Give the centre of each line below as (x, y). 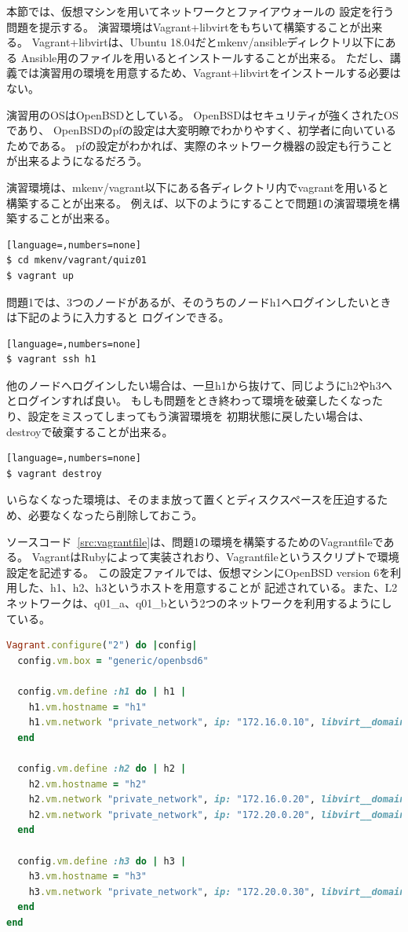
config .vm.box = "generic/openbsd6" (113, 660)
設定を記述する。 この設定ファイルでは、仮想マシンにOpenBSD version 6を (199, 572)
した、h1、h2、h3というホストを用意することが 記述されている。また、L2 (207, 587)
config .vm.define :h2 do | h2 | (102, 768)
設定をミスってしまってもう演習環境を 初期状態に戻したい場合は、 (199, 416)
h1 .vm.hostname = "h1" (88, 707)
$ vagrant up (40, 275)
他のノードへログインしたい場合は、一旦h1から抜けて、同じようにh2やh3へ (199, 385)
